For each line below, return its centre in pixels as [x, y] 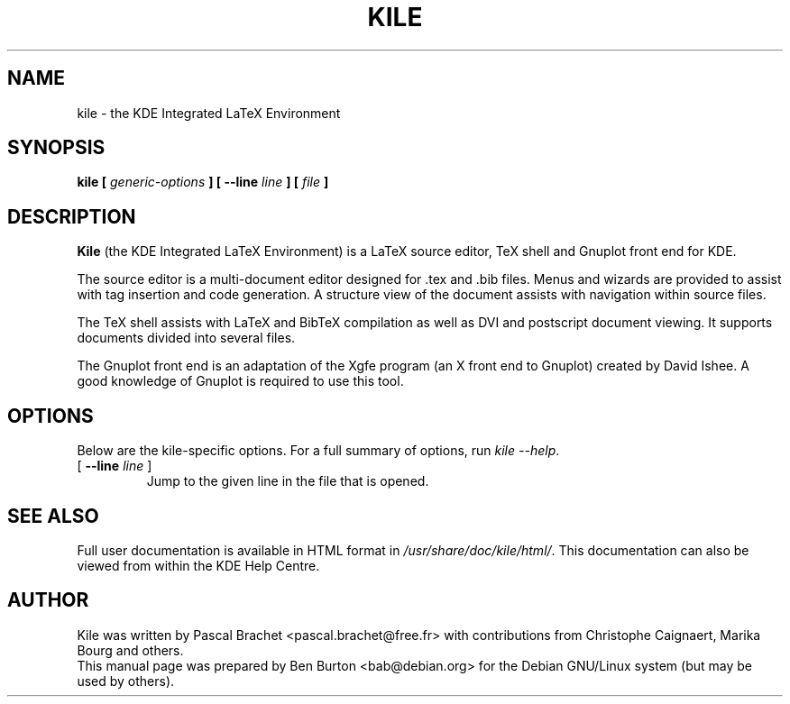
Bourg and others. [130, 650]
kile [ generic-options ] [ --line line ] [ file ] [203, 182]
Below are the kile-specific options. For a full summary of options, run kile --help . [318, 451]
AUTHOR [48, 600]
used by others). [126, 681]
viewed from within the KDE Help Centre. [198, 565]
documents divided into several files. [186, 338]
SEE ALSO [53, 516]
